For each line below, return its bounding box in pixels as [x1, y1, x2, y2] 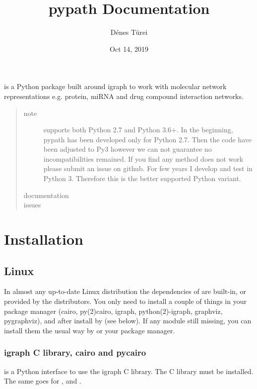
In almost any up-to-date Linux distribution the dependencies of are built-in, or [4, 286, 246, 296]
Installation [4, 229, 83, 249]
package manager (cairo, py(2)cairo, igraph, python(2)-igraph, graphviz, [4, 305, 223, 316]
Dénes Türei [110, 27, 148, 37]
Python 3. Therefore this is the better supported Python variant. [43, 173, 241, 184]
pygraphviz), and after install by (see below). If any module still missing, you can [4, 315, 252, 326]
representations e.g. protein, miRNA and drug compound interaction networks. [4, 91, 244, 101]
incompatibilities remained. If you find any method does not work [43, 153, 244, 164]
